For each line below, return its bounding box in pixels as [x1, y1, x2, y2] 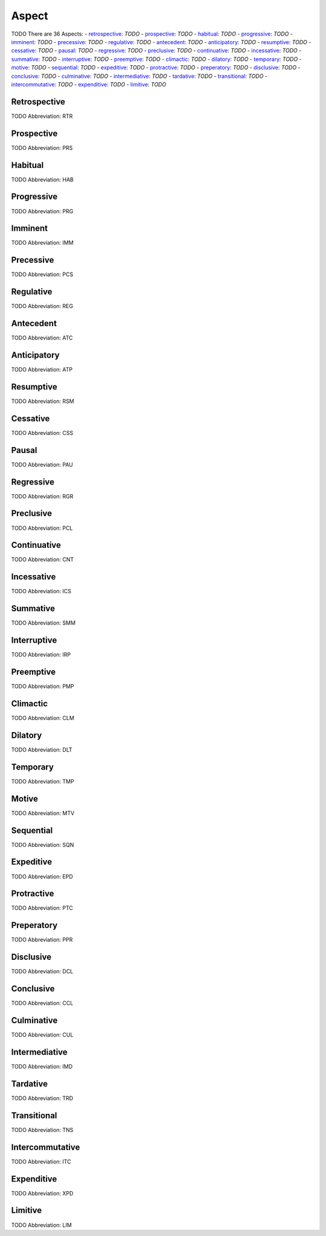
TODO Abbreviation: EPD [11, 873, 73, 880]
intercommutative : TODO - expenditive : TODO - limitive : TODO [11, 80, 167, 88]
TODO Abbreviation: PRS [11, 144, 73, 151]
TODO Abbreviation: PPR [11, 936, 73, 944]
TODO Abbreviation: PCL [11, 524, 73, 532]
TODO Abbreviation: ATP [11, 366, 72, 373]
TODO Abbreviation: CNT [11, 556, 74, 563]
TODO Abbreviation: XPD [11, 1189, 74, 1197]
